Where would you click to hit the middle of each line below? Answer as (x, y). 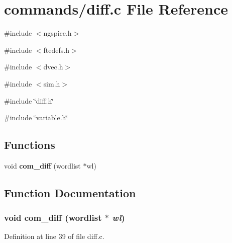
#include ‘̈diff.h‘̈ (29, 100)
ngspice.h (57, 33)
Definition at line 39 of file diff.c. (54, 236)
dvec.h (53, 67)
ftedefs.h (56, 50)
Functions (30, 145)
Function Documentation (70, 192)
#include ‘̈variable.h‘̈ (36, 117)
